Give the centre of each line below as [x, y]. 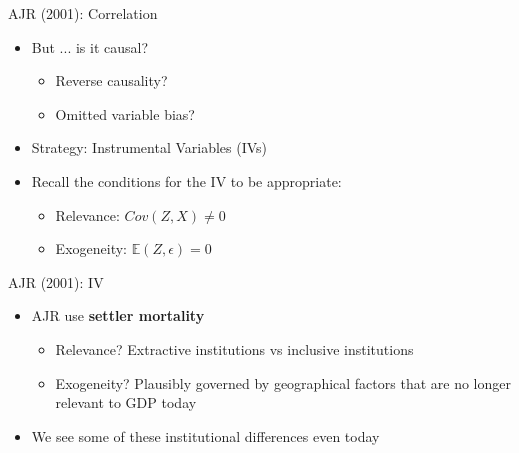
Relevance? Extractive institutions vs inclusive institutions [234, 348]
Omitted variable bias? [125, 113]
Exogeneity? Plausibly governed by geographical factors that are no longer [283, 382]
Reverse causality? [111, 80]
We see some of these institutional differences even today [205, 435]
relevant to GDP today [126, 402]
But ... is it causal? [90, 46]
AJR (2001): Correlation [83, 13]
